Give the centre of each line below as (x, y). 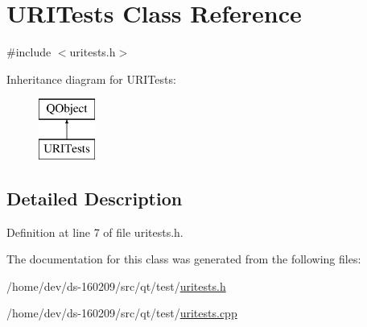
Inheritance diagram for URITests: (91, 79)
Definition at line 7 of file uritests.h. (95, 232)
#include (29, 52)
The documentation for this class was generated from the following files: (184, 259)
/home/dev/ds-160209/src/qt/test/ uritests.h (116, 286)
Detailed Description (95, 198)
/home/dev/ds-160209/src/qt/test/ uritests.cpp (122, 313)
